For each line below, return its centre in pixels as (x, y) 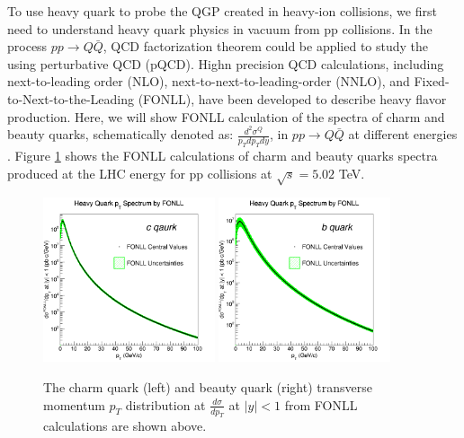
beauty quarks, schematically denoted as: (120, 134)
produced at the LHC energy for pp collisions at (140, 173)
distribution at (165, 404)
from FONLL (321, 404)
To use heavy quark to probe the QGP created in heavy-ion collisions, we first (222, 11)
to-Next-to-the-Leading (71, 98)
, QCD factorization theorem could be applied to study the (266, 46)
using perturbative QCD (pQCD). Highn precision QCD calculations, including (226, 63)
